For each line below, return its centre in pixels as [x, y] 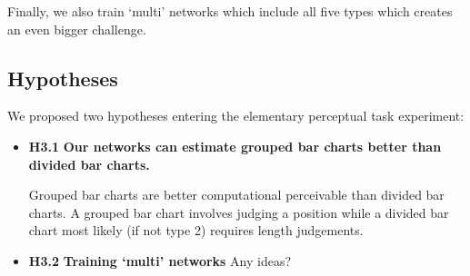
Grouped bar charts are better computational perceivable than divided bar [236, 195]
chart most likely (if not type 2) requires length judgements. [196, 230]
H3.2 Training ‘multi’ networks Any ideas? [160, 260]
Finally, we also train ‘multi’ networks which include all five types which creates [230, 11]
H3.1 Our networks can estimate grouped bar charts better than [235, 146]
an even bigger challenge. [77, 29]
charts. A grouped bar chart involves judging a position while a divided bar [239, 212]
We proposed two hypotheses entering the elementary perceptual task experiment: [236, 116]
